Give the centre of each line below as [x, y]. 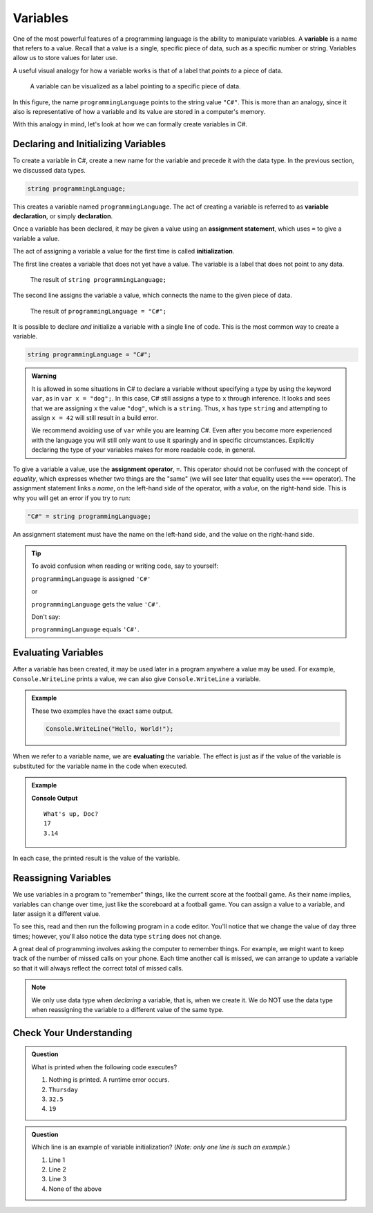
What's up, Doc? [71, 814]
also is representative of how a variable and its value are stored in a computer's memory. [139, 111]
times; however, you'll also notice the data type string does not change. [117, 936]
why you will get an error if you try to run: [71, 498]
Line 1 [57, 1160]
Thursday [64, 1089]
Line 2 [58, 1169]
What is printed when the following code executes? [104, 1067]
